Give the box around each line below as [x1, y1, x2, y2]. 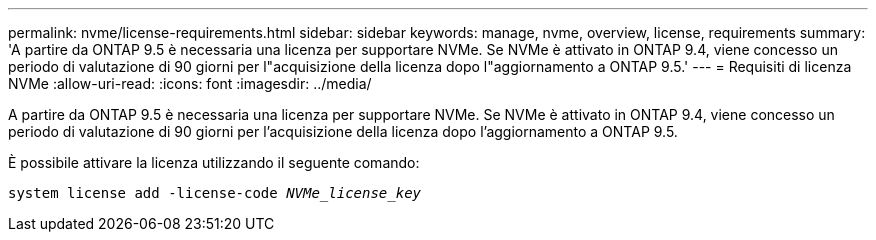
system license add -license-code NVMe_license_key [8, 185, 422, 201]
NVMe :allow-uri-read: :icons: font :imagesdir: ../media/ [8, 75, 372, 92]
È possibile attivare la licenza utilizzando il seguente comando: [8, 154, 420, 171]
